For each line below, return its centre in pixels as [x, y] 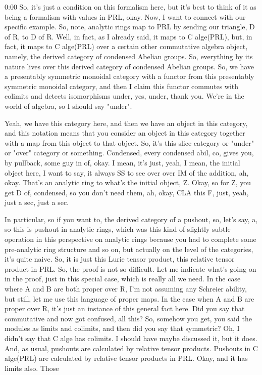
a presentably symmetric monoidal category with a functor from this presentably [129, 76]
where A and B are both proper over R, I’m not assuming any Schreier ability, [126, 289]
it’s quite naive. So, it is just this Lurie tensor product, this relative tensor [120, 259]
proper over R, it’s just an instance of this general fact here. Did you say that [125, 308]
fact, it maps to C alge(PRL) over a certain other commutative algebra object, [126, 46]
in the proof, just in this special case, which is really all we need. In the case [123, 279]
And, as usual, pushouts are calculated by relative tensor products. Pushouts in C [131, 348]
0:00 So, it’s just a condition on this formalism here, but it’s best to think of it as [130, 7]
